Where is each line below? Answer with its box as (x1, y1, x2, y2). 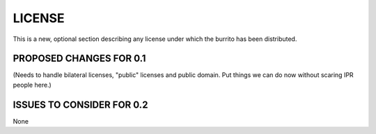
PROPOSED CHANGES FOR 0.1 (13, 53, 146, 65)
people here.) (13, 81, 52, 89)
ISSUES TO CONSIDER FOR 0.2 (13, 99, 148, 110)
